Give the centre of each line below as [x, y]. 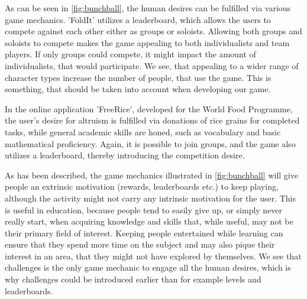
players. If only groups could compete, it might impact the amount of [130, 54]
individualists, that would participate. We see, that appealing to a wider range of [152, 65]
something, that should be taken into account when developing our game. [138, 89]
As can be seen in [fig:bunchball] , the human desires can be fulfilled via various [148, 8]
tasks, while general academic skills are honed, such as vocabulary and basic [143, 131]
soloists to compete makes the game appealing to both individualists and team [147, 42]
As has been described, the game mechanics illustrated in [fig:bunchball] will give [151, 175]
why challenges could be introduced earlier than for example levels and [133, 279]
